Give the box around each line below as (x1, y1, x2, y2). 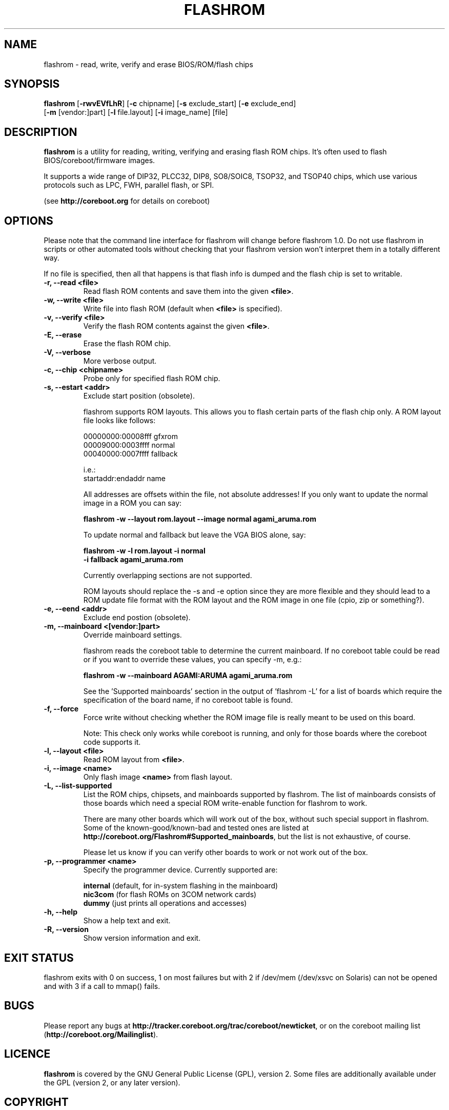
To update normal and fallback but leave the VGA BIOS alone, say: (83, 530, 306, 540)
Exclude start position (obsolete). (83, 391, 195, 401)
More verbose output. (83, 356, 157, 366)
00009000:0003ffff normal (83, 441, 175, 450)
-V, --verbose (44, 348, 91, 357)
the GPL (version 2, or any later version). (44, 1078, 180, 1087)
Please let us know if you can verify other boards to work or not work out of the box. (83, 848, 368, 857)
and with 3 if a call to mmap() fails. (44, 981, 160, 990)
